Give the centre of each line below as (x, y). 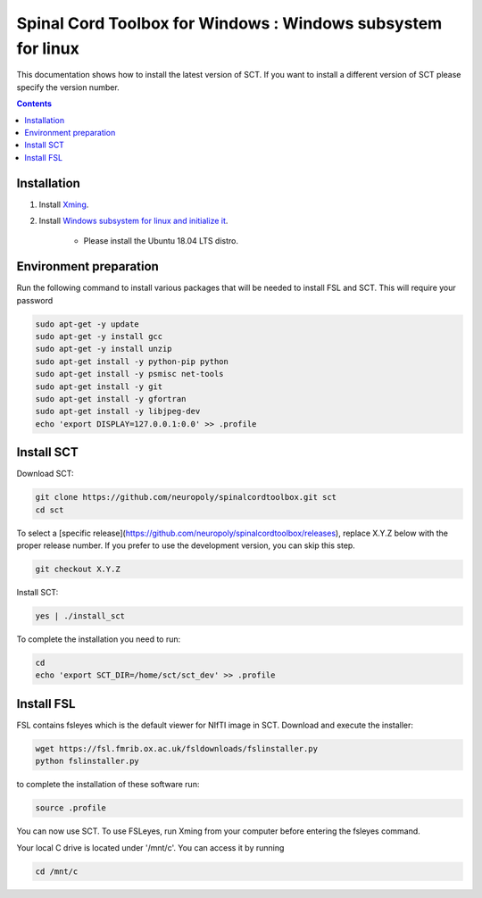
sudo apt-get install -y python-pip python (132, 361)
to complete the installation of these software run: (108, 785)
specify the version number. (68, 87)
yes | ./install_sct (80, 615)
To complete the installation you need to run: (99, 639)
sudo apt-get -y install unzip (104, 349)
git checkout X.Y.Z (78, 570)
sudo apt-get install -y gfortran (111, 399)
